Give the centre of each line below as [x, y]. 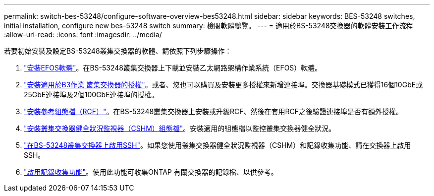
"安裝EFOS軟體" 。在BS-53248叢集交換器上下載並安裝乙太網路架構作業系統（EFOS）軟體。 [173, 68]
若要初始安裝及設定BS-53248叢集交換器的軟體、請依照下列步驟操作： [118, 51]
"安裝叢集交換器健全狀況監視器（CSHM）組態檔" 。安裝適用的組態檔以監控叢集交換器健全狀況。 [180, 128]
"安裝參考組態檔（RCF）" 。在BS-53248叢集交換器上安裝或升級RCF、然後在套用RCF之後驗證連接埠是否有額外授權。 [214, 111]
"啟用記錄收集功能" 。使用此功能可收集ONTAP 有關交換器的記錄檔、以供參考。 [151, 172]
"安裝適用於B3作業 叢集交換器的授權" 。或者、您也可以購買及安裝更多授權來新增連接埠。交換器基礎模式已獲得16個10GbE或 [223, 85]
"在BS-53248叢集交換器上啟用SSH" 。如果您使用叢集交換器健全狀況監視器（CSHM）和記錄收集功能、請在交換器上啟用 [217, 145]
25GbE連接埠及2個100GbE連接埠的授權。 [91, 95]
